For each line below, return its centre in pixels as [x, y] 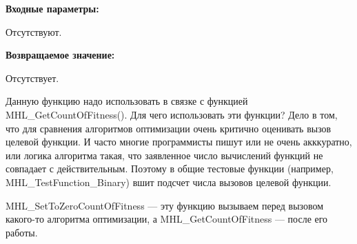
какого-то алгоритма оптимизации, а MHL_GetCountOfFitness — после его [167, 219]
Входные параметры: [52, 8]
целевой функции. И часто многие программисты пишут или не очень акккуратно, [179, 142]
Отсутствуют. [34, 31]
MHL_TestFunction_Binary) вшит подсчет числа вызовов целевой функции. [169, 182]
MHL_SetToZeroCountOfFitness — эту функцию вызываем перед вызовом [165, 205]
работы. [22, 232]
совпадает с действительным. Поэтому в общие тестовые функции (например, [170, 169]
